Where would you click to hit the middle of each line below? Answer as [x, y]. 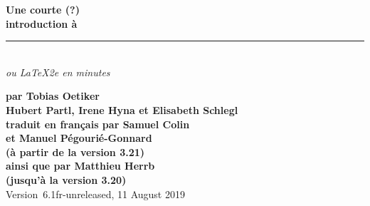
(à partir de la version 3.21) [75, 151]
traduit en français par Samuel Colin [98, 124]
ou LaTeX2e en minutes [58, 72]
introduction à [42, 23]
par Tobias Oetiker [53, 96]
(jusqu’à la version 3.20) [66, 179]
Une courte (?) [43, 9]
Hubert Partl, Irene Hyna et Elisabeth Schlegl [122, 109]
